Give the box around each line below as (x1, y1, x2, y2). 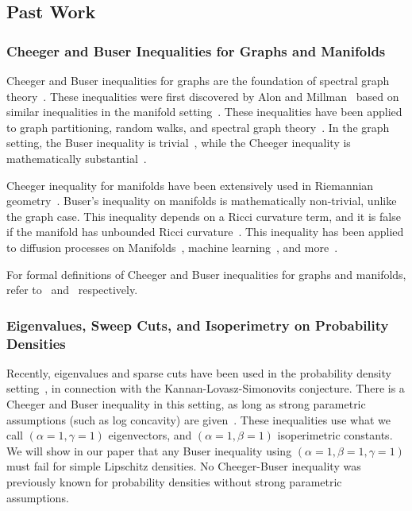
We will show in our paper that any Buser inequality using (6, 442, 292, 459)
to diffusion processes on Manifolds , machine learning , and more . (6, 238, 338, 255)
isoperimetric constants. (277, 427, 393, 443)
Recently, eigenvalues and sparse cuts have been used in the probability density (6, 364, 391, 381)
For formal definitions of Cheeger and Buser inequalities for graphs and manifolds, (6, 265, 406, 282)
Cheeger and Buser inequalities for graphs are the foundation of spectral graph (6, 72, 390, 88)
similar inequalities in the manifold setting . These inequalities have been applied (6, 103, 402, 120)
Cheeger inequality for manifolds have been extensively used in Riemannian (6, 176, 374, 193)
